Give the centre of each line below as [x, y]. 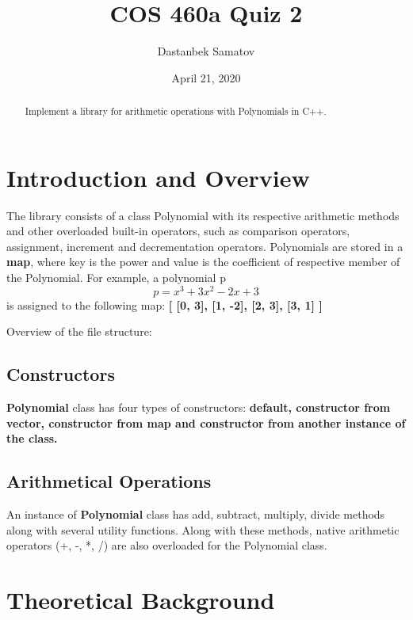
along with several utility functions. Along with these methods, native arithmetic [203, 529]
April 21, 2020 [206, 77]
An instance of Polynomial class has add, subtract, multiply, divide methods [196, 514]
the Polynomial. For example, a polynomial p [116, 278]
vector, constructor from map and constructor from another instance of [206, 422]
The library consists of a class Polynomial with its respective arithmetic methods [203, 215]
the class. [32, 438]
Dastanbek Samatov [206, 51]
